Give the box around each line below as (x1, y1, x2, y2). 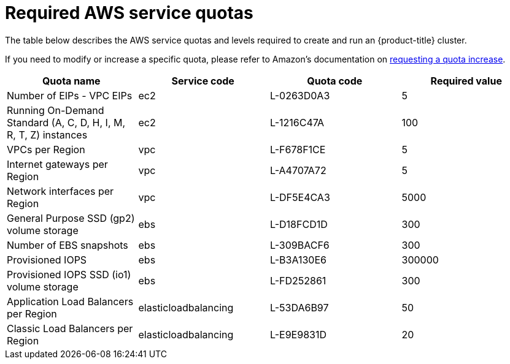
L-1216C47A (270, 116, 325, 129)
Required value (430, 74, 502, 87)
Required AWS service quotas (5, 2, 253, 23)
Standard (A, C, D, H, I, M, (7, 116, 126, 129)
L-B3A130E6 (270, 253, 326, 266)
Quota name (42, 74, 101, 87)
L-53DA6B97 (270, 301, 329, 314)
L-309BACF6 (270, 238, 330, 251)
